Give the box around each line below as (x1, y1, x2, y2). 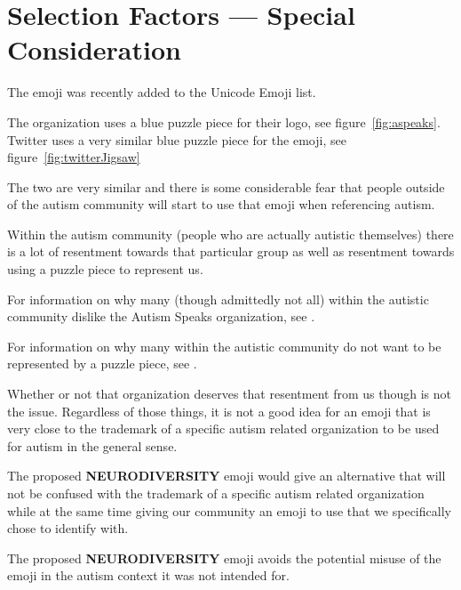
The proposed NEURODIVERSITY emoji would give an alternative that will (7, 466, 446, 485)
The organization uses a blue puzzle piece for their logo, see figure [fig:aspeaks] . (7, 112, 441, 131)
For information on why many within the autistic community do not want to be (7, 336, 441, 355)
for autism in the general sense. (7, 436, 178, 455)
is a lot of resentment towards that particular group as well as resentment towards (7, 242, 455, 261)
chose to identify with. (7, 519, 129, 537)
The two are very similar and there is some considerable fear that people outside (7, 177, 445, 196)
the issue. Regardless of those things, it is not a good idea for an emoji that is (7, 401, 431, 420)
